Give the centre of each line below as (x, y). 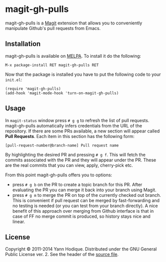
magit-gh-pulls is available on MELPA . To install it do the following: (73, 56)
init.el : (14, 79)
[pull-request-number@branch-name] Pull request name (62, 145)
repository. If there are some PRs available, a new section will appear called (83, 131)
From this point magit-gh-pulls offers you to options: (59, 175)
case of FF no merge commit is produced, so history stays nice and (81, 216)
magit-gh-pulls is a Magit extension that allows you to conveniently (74, 23)
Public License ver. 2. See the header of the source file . (62, 255)
